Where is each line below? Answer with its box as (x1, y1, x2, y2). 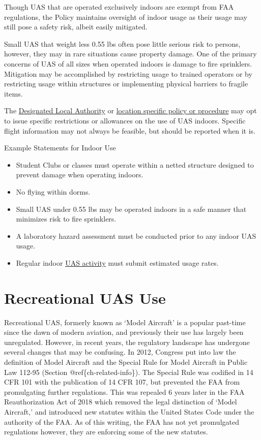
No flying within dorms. (16, 186, 91, 197)
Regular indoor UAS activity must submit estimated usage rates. (16, 257, 219, 268)
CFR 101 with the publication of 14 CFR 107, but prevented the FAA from (4, 376, 240, 387)
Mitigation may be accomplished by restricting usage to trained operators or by (4, 68, 252, 79)
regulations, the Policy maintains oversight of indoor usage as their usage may (4, 11, 247, 22)
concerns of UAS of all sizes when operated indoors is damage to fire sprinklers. (4, 58, 252, 69)
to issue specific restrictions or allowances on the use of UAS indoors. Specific (4, 115, 246, 125)
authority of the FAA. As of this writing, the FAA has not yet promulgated (4, 416, 239, 427)
